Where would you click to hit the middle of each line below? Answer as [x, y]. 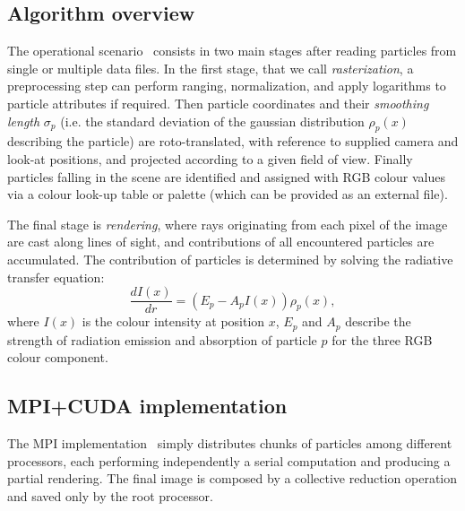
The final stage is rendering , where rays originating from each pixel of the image [228, 224]
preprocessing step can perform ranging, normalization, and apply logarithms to [227, 86]
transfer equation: [56, 277]
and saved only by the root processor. [110, 495]
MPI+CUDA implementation [147, 406]
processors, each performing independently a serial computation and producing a [229, 460]
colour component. [58, 357]
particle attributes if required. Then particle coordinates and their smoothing [218, 103]
